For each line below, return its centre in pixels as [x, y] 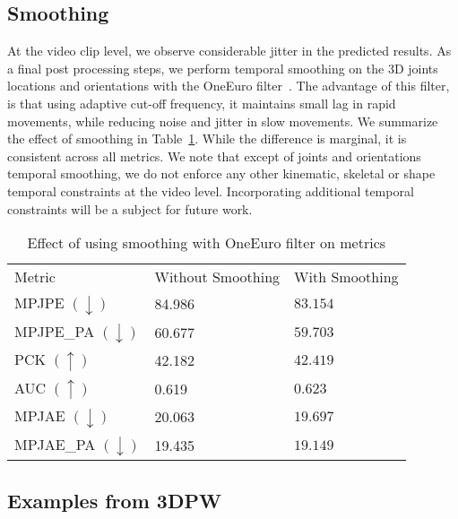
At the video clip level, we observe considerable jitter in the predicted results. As [229, 51]
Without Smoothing [217, 277]
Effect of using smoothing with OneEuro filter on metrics [207, 243]
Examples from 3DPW [114, 500]
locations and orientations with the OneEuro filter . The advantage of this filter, [229, 86]
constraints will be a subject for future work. [130, 208]
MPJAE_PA [55, 444]
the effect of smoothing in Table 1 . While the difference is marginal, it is [207, 138]
